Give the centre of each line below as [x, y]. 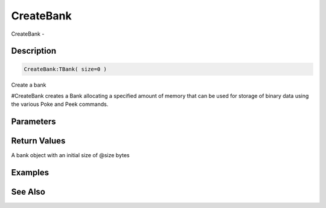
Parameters [34, 122]
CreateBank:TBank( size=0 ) [65, 69]
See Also [28, 192]
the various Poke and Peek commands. [60, 104]
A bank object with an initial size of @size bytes [70, 155]
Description [34, 51]
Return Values [38, 141]
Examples [30, 173]
